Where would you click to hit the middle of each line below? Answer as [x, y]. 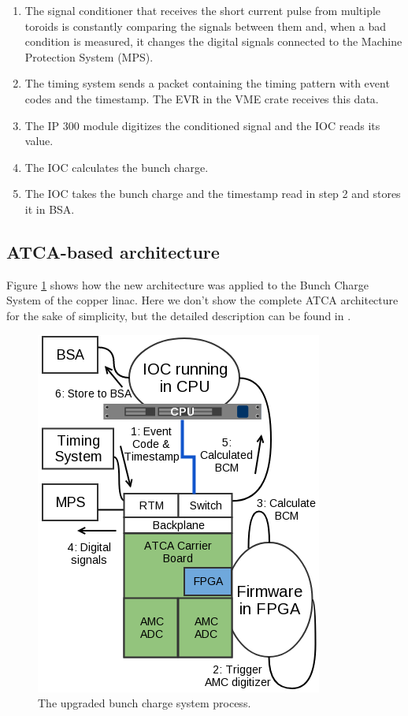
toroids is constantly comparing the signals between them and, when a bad [205, 26]
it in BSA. [50, 209]
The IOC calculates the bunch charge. [117, 167]
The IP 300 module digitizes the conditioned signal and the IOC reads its [202, 125]
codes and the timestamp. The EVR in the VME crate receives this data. [202, 98]
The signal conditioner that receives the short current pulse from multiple [203, 10]
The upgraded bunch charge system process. [145, 703]
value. [39, 141]
